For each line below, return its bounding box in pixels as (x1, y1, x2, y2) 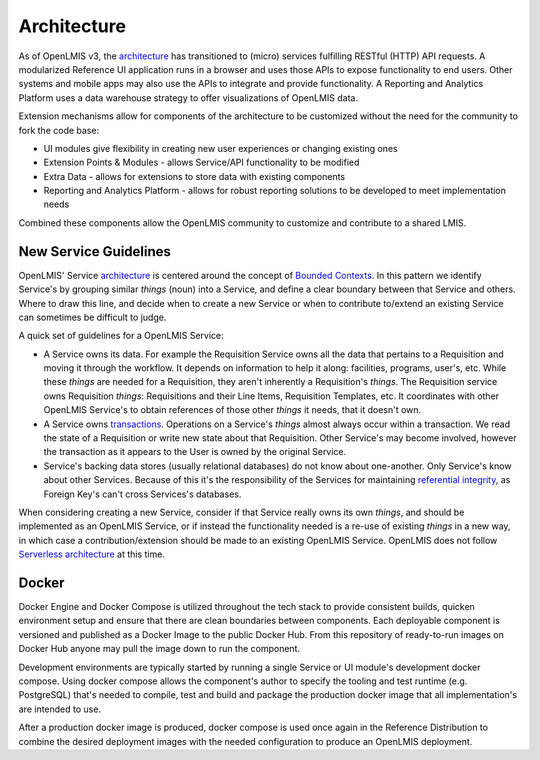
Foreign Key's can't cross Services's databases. (43, 488, 242, 500)
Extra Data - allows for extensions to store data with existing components (43, 170, 345, 182)
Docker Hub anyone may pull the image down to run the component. (18, 643, 300, 655)
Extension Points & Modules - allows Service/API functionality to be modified (43, 156, 360, 169)
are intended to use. (18, 703, 102, 715)
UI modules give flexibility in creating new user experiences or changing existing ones (43, 142, 399, 154)
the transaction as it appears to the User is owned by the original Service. (43, 446, 347, 458)
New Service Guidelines (18, 243, 172, 260)
